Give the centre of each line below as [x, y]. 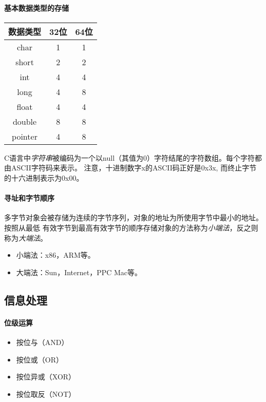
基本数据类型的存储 [36, 7]
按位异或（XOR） [46, 377]
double [25, 121]
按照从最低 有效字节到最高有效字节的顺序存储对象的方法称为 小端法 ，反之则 [131, 227]
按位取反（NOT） [46, 394]
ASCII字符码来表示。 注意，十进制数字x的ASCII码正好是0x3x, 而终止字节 [134, 168]
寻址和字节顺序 [29, 198]
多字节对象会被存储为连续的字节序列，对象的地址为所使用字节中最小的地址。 [134, 217]
